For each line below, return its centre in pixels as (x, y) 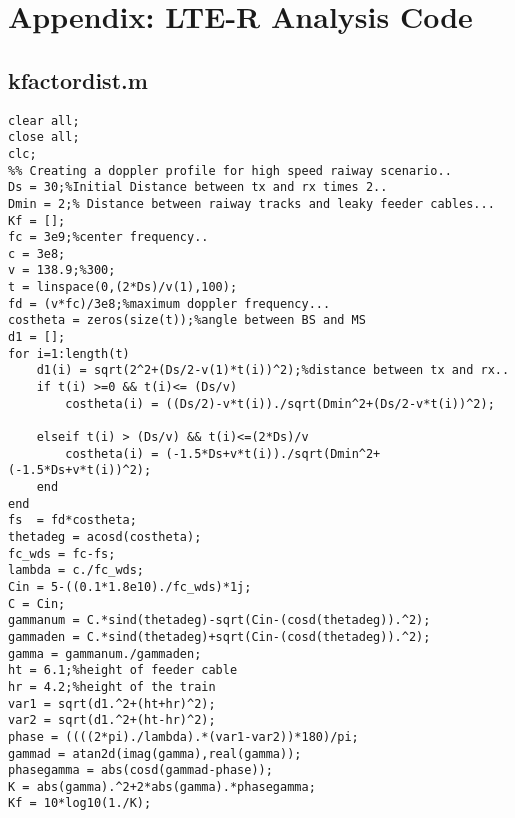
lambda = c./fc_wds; (76, 570)
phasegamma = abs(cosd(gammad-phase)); (140, 770)
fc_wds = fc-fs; (62, 553)
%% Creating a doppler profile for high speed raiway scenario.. (230, 170)
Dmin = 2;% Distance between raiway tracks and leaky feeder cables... (251, 203)
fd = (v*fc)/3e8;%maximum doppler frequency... (169, 303)
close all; (44, 137)
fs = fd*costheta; (72, 520)
